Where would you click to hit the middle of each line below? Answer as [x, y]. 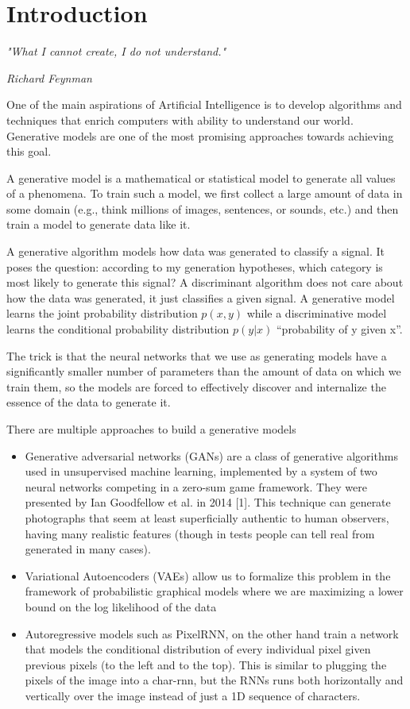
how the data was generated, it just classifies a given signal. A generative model [201, 297]
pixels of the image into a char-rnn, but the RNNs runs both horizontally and [214, 680]
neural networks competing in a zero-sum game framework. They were [196, 486]
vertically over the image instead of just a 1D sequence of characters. [193, 695]
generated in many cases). [88, 549]
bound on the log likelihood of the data [121, 606]
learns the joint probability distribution [102, 313]
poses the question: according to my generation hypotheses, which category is [195, 266]
